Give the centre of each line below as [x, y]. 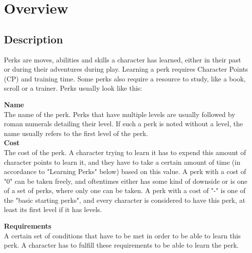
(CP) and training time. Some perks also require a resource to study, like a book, [125, 78]
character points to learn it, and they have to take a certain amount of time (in [122, 162]
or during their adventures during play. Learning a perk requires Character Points [126, 69]
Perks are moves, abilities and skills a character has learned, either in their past [123, 59]
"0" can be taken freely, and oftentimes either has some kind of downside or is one [126, 181]
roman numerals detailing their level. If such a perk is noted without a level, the [124, 124]
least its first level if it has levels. [53, 209]
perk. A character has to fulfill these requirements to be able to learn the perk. [121, 245]
